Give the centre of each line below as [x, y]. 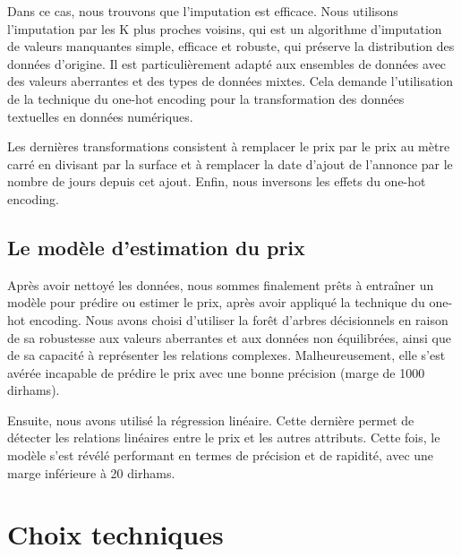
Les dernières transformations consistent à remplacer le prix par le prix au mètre [229, 146]
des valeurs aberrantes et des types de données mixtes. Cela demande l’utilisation [230, 81]
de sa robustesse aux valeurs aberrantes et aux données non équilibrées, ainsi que [229, 337]
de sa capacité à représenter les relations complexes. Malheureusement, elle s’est [226, 355]
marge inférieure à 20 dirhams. [91, 472]
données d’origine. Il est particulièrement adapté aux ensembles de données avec [227, 63]
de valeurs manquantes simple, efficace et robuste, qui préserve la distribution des [231, 46]
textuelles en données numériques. [100, 116]
